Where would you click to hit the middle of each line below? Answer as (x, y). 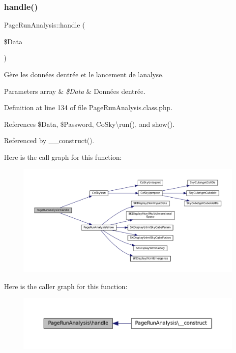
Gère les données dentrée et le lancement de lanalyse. (84, 74)
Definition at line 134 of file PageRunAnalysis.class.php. (88, 107)
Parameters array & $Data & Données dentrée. (75, 91)
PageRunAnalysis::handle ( (44, 25)
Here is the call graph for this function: (63, 157)
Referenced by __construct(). (49, 140)
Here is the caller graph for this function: (66, 286)
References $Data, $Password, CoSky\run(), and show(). (89, 124)
